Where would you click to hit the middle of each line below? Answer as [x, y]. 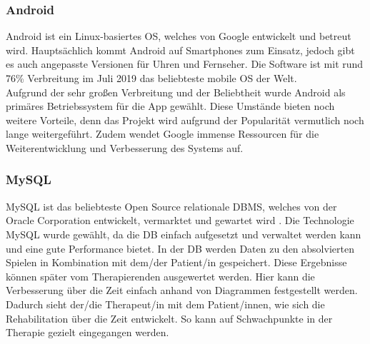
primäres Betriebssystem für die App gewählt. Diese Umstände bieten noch [170, 106]
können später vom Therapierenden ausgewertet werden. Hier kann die [160, 276]
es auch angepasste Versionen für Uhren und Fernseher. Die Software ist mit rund [185, 64]
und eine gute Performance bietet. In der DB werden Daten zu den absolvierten [180, 248]
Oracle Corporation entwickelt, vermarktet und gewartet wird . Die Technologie [180, 220]
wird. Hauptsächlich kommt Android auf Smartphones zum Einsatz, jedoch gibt [180, 50]
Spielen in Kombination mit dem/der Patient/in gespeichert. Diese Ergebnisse [176, 262]
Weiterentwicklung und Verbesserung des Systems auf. [125, 147]
